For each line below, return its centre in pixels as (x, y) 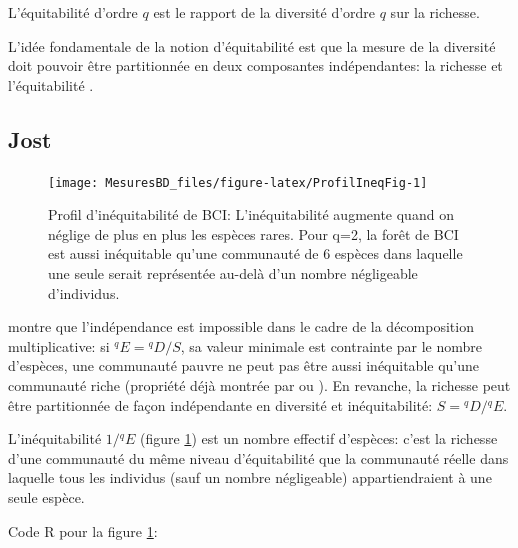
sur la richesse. (435, 12)
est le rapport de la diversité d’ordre (264, 12)
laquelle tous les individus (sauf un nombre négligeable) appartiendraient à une (250, 477)
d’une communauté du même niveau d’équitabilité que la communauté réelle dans (258, 457)
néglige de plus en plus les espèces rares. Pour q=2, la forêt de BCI (253, 233)
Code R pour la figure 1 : (83, 530)
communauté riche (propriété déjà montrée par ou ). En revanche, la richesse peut (259, 384)
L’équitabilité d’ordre (73, 12)
